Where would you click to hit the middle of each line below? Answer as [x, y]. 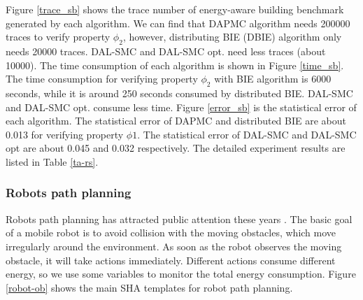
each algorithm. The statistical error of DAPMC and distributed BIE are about [176, 121]
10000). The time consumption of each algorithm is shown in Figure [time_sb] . [175, 65]
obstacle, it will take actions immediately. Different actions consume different [171, 260]
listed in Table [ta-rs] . [52, 161]
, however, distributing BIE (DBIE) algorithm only [232, 37]
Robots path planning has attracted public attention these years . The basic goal [179, 219]
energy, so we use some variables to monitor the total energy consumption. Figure [181, 274]
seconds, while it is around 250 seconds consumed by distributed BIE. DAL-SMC [179, 93]
